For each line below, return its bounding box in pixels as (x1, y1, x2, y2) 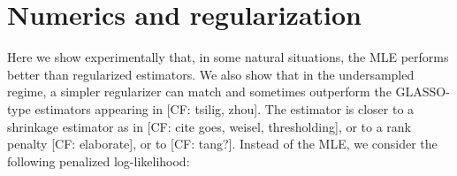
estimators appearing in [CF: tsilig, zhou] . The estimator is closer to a (34, 99, 415, 118)
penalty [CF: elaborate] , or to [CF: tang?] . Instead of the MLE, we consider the (7, 134, 438, 153)
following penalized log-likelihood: (7, 151, 190, 170)
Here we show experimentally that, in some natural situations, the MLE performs (7, 48, 449, 66)
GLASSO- (395, 82, 450, 101)
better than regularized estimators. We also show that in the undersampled (7, 65, 415, 83)
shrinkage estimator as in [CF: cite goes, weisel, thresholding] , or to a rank (7, 117, 412, 135)
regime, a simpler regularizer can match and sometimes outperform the (7, 82, 392, 101)
